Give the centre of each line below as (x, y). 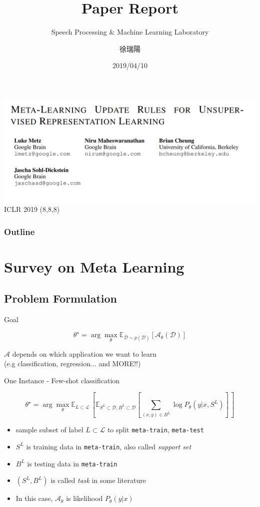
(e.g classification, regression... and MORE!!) (72, 363)
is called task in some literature (98, 480)
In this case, (34, 498)
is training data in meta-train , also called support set (109, 446)
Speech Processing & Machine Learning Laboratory (130, 32)
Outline (19, 231)
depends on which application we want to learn (84, 353)
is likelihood (84, 498)
